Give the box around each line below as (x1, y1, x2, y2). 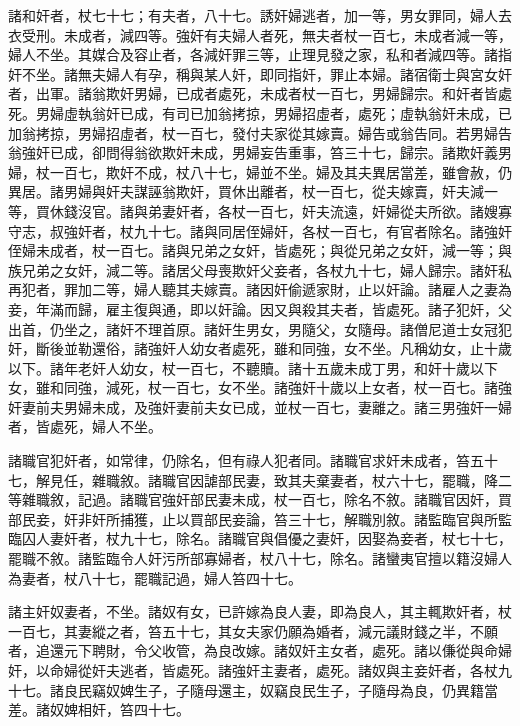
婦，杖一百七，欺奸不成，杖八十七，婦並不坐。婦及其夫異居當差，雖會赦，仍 (8, 161, 512, 182)
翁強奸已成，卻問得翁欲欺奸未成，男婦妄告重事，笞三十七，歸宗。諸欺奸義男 (8, 142, 512, 163)
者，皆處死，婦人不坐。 (8, 416, 162, 437)
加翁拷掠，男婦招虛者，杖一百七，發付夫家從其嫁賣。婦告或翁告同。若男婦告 (8, 122, 512, 143)
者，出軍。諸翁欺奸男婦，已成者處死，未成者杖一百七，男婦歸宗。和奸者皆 (8, 83, 498, 104)
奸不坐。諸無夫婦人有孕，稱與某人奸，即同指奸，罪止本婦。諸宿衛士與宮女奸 (8, 63, 512, 84)
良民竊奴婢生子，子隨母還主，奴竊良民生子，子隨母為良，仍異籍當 (63, 679, 498, 700)
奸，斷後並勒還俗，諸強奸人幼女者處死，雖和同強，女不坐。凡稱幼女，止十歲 (8, 338, 512, 359)
